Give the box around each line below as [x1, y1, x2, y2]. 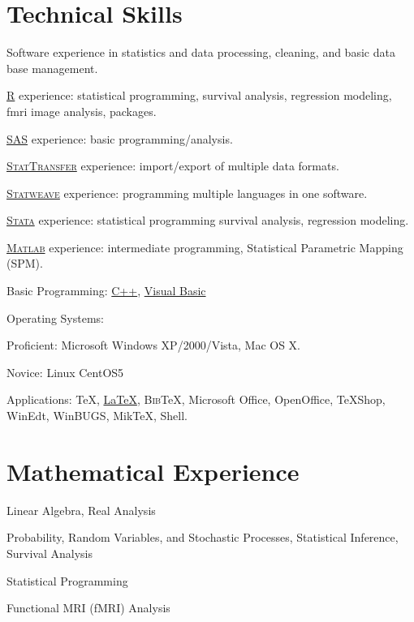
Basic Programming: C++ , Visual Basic [6, 282, 206, 299]
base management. [6, 59, 98, 76]
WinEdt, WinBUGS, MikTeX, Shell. [6, 407, 188, 424]
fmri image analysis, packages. [6, 102, 157, 119]
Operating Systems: [6, 309, 104, 326]
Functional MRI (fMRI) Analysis [6, 599, 170, 616]
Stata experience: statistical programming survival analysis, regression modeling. [6, 212, 409, 229]
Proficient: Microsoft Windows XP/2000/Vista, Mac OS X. [6, 337, 300, 354]
